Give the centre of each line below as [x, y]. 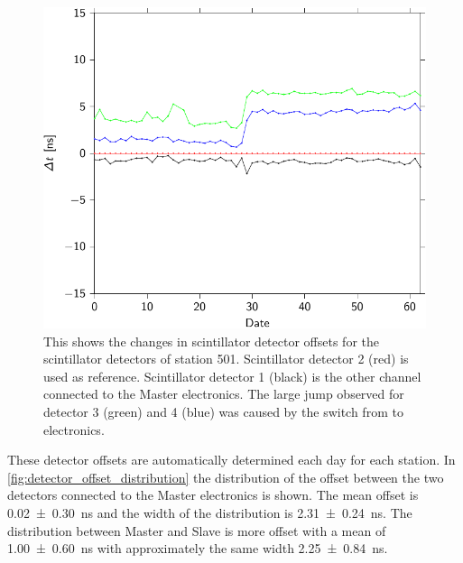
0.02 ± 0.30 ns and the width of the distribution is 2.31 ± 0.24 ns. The [210, 512]
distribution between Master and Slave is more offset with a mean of [197, 530]
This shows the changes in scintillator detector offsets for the [211, 341]
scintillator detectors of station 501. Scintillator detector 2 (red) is [226, 359]
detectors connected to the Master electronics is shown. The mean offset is [213, 495]
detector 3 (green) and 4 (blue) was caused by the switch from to [223, 411]
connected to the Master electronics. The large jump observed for [224, 394]
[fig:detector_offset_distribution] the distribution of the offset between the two [226, 477]
